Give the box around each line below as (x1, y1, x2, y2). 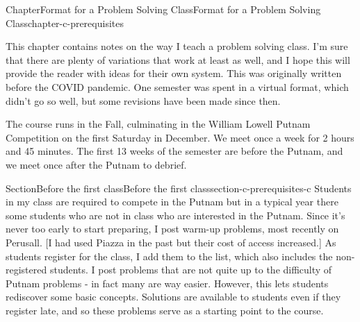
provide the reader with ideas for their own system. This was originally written (6, 66, 342, 80)
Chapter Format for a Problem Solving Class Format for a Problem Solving (6, 2, 321, 16)
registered (6, 262, 47, 277)
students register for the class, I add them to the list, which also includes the (6, 248, 333, 263)
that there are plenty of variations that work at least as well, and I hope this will (6, 52, 350, 67)
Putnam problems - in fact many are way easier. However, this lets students (6, 276, 329, 290)
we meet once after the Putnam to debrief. (6, 157, 187, 171)
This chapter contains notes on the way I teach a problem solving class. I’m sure (6, 39, 348, 53)
